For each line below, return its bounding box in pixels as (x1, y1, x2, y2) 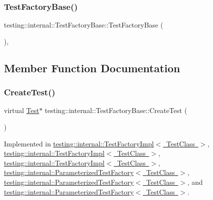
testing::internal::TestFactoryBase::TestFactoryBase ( (4, 20, 163, 30)
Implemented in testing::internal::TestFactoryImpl (4, 138, 154, 148)
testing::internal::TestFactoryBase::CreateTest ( (45, 105, 187, 115)
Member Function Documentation (4, 60, 181, 75)
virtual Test (4, 105, 39, 115)
